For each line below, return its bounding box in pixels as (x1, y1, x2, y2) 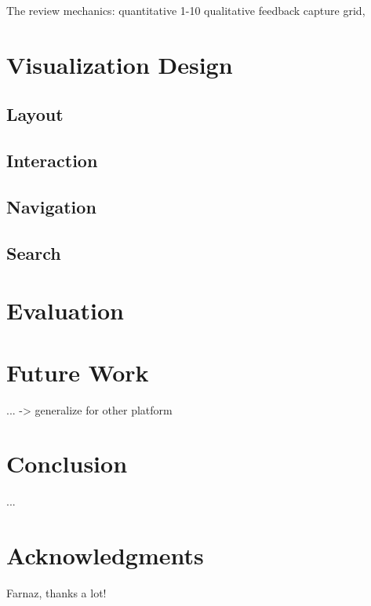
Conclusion (6, 447, 128, 480)
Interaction (6, 148, 98, 173)
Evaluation (6, 294, 124, 327)
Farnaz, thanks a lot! (6, 585, 107, 601)
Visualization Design (6, 48, 233, 80)
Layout (6, 102, 64, 126)
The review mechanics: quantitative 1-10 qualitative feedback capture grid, (6, 2, 366, 18)
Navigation (6, 194, 96, 218)
